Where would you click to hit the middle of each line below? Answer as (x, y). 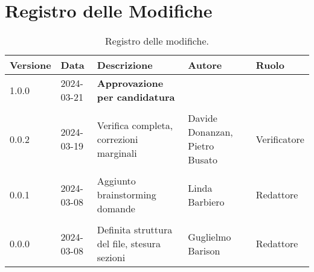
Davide (203, 118)
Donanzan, (210, 132)
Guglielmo (210, 236)
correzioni (117, 139)
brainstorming (127, 195)
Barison (204, 250)
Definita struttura (135, 230)
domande (116, 209)
